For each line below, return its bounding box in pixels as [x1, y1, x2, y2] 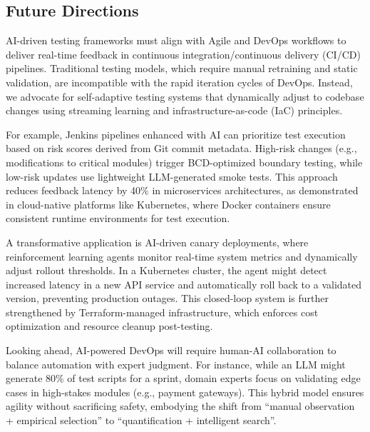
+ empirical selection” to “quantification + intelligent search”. [6, 413, 277, 428]
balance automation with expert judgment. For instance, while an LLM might [6, 356, 346, 371]
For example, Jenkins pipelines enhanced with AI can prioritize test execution [6, 126, 346, 141]
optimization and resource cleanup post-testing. [6, 318, 213, 333]
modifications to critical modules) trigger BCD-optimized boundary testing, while [6, 154, 363, 169]
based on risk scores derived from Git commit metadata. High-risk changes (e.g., [6, 141, 357, 156]
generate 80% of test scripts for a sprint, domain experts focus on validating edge [6, 371, 361, 386]
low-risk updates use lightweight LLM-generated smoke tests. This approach [6, 169, 338, 184]
